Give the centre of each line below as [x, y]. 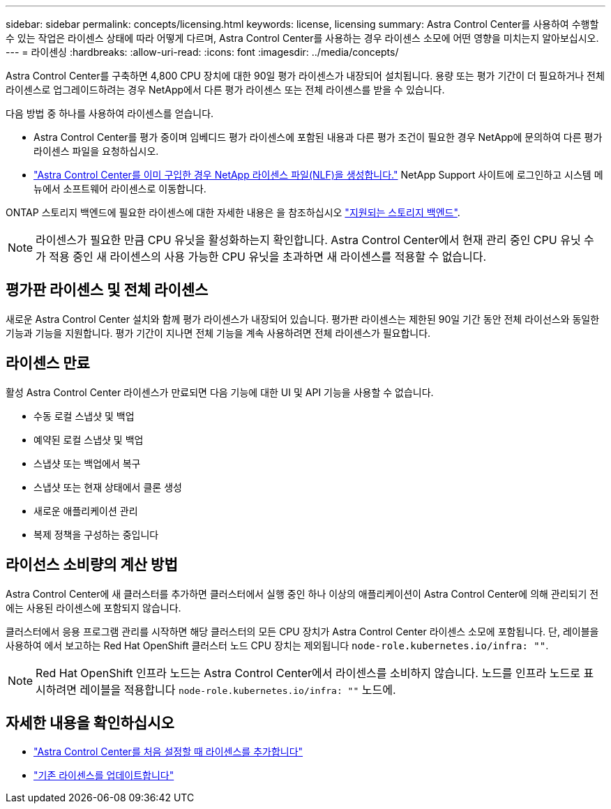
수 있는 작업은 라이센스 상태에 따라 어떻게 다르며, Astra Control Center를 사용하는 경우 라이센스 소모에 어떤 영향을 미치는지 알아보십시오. [302, 38]
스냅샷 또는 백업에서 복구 [87, 463]
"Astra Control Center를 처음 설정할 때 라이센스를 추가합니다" [168, 752]
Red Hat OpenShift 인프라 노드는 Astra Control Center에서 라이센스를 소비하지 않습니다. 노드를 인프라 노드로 [308, 673]
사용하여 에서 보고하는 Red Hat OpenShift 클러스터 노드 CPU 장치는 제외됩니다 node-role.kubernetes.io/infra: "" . [277, 645]
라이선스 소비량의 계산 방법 [92, 565]
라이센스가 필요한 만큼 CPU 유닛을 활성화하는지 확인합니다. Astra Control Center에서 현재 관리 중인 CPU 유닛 [308, 240]
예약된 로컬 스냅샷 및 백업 [89, 439]
